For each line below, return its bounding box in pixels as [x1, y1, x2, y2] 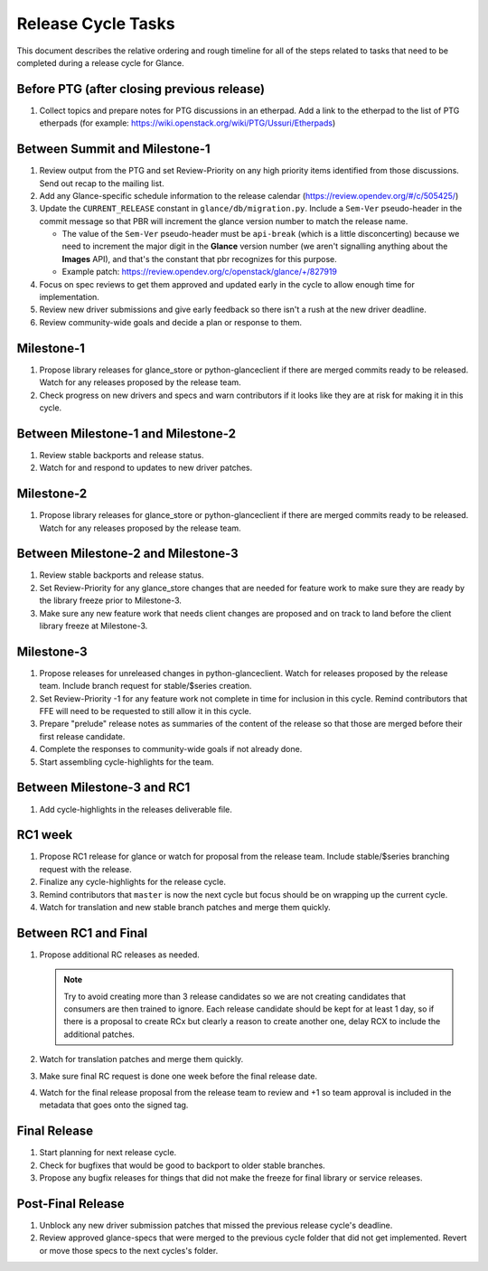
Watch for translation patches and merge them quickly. [39, 1054, 244, 1065]
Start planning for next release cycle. [39, 1147, 177, 1158]
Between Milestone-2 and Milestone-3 [16, 546, 239, 561]
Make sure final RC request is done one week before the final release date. [39, 1070, 318, 1081]
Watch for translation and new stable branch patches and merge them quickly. [39, 901, 332, 912]
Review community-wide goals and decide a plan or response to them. [39, 316, 303, 327]
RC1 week [16, 827, 73, 843]
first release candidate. [39, 730, 126, 741]
